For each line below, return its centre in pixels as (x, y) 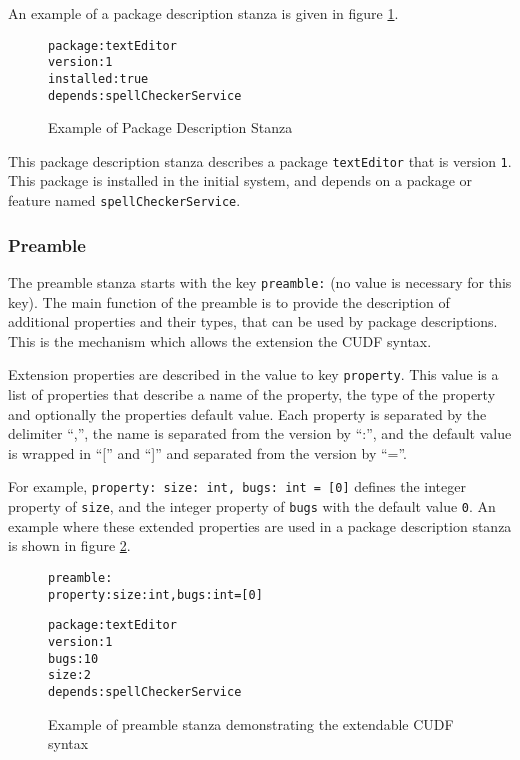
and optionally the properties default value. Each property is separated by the (247, 413)
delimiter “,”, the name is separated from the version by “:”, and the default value (260, 433)
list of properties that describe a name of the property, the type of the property (252, 394)
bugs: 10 (73, 658)
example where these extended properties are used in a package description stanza (260, 525)
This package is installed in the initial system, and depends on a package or (240, 180)
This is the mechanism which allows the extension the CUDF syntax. (220, 340)
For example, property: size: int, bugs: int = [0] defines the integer (237, 486)
